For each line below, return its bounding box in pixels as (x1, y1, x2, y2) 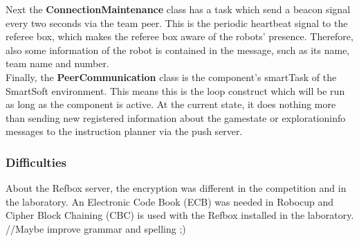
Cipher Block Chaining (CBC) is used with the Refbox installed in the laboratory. (6, 208, 354, 222)
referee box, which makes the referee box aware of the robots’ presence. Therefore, (6, 29, 353, 44)
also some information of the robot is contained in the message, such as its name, (6, 42, 350, 57)
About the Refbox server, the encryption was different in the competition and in (6, 181, 347, 195)
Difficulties (6, 153, 66, 170)
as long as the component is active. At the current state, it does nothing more (6, 97, 336, 111)
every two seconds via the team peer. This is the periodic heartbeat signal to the (6, 15, 348, 30)
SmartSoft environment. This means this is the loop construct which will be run (6, 83, 345, 98)
